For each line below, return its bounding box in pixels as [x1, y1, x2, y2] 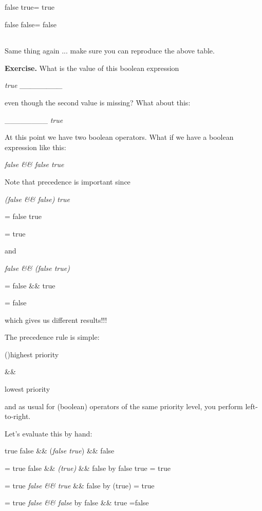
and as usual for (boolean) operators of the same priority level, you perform [5, 400, 243, 411]
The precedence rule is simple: [5, 332, 100, 342]
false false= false [5, 19, 57, 29]
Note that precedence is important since [5, 176, 130, 187]
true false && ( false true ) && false [5, 445, 115, 456]
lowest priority [5, 384, 50, 394]
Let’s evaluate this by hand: [5, 428, 92, 439]
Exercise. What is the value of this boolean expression [5, 62, 179, 73]
